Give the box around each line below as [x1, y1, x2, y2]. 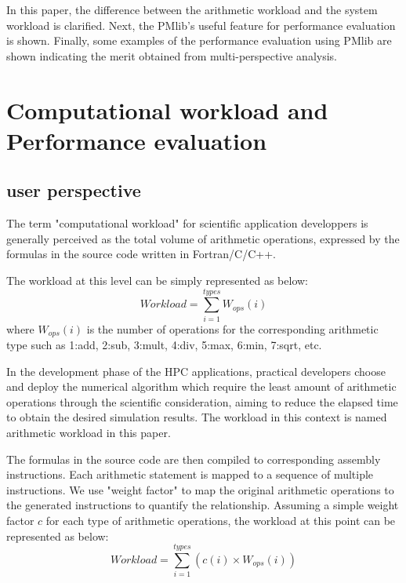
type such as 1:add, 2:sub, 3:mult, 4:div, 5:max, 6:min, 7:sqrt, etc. [6, 337, 322, 353]
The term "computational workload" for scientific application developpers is [6, 215, 368, 231]
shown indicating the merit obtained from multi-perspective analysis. [6, 47, 338, 64]
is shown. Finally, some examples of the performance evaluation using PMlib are [6, 32, 392, 49]
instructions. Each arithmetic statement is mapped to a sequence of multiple [6, 466, 374, 483]
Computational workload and [6, 93, 328, 126]
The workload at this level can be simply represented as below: [6, 271, 308, 288]
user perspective [6, 178, 141, 202]
